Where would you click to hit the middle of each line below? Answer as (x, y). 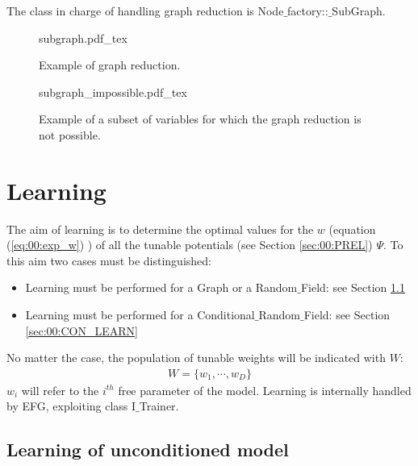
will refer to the (60, 390)
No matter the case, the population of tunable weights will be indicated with (196, 358)
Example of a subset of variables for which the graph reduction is (200, 119)
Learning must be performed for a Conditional (140, 315)
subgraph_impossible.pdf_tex (113, 92)
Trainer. (159, 406)
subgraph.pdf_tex (83, 37)
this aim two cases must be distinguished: (109, 260)
